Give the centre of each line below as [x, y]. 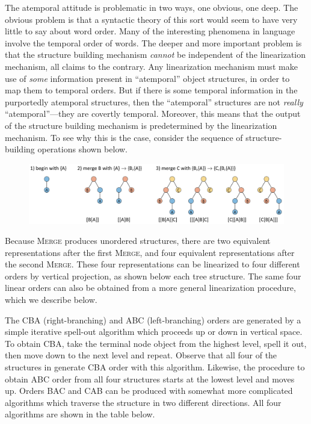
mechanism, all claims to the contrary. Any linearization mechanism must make [151, 66]
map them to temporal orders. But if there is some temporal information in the [151, 90]
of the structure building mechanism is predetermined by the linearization [141, 125]
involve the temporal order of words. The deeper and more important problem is [153, 42]
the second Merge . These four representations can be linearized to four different [152, 264]
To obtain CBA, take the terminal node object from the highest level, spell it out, [156, 343]
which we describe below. [51, 300]
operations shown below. [83, 149]
